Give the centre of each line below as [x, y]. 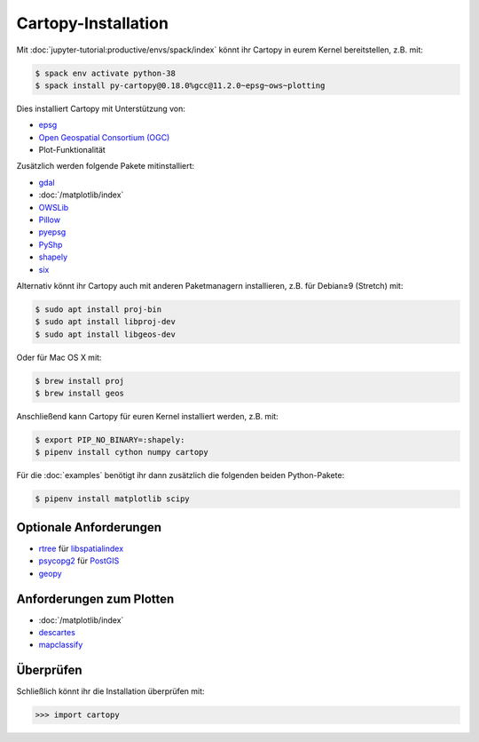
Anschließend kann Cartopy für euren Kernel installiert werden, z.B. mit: [147, 417]
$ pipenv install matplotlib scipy [112, 499]
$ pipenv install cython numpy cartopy [122, 452]
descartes [57, 633]
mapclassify [61, 645]
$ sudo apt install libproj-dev [106, 322]
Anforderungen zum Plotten [95, 598]
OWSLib [54, 207]
